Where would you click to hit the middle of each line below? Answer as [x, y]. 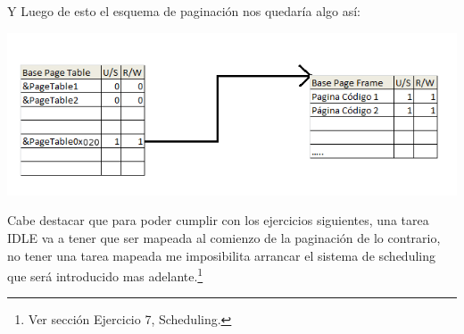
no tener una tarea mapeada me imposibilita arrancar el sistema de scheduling [221, 255]
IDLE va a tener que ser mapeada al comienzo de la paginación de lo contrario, [224, 237]
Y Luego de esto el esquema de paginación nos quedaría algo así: [184, 11]
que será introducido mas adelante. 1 [105, 275]
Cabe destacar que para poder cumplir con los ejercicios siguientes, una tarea [218, 220]
